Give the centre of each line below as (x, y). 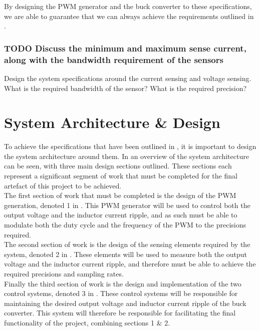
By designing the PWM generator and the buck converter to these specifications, (128, 6)
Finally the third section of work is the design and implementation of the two (123, 283)
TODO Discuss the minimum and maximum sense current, (125, 48)
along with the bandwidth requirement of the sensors (114, 59)
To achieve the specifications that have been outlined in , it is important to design (130, 146)
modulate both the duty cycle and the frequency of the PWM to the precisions (125, 224)
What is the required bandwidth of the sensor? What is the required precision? (125, 88)
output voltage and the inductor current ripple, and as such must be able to (121, 215)
